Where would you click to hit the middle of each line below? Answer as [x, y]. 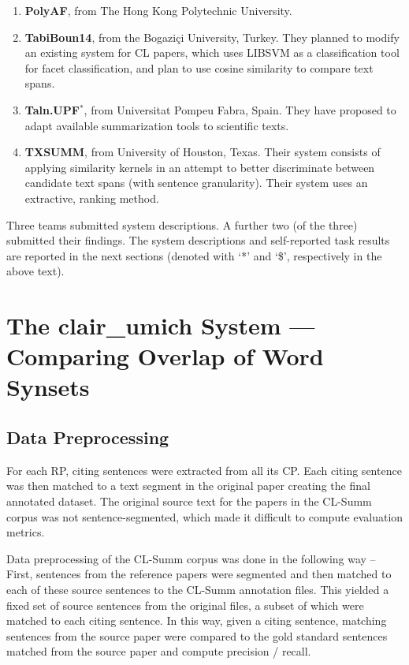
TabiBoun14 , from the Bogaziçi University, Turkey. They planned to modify [212, 37]
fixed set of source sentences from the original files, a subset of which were [185, 605]
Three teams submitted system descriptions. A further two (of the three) [182, 224]
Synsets [48, 387]
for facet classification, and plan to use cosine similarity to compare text [199, 67]
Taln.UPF [52, 109]
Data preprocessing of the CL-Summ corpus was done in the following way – [191, 558]
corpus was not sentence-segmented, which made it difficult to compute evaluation [205, 516]
